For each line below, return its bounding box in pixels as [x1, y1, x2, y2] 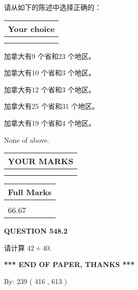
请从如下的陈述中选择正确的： [4, 2, 101, 12]
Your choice [8, 22, 55, 34]
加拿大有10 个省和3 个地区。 [4, 67, 96, 78]
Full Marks [8, 186, 52, 198]
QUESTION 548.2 [4, 226, 68, 236]
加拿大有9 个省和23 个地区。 [4, 50, 96, 61]
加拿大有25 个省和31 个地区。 [4, 101, 99, 111]
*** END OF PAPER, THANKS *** [4, 259, 135, 270]
